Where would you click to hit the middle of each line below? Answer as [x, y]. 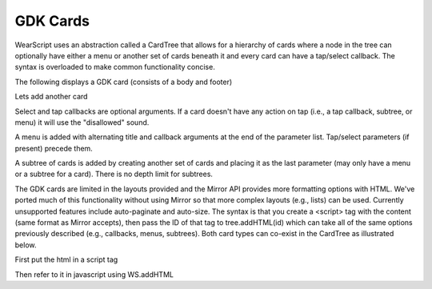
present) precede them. [54, 148]
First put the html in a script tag [66, 259]
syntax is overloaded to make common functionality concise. [115, 67]
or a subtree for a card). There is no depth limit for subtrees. [114, 174]
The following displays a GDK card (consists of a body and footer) [124, 82]
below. [26, 245]
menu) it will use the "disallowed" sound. [82, 122]
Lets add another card [51, 97]
